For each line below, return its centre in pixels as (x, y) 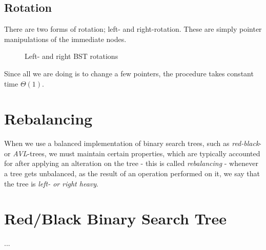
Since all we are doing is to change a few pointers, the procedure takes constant (129, 73)
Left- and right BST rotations (71, 56)
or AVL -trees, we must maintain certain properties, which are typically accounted (132, 153)
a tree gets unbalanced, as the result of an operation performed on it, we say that (132, 173)
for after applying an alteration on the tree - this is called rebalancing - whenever (131, 163)
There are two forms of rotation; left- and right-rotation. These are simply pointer (133, 29)
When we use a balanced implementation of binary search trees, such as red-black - (133, 143)
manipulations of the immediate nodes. (65, 39)
